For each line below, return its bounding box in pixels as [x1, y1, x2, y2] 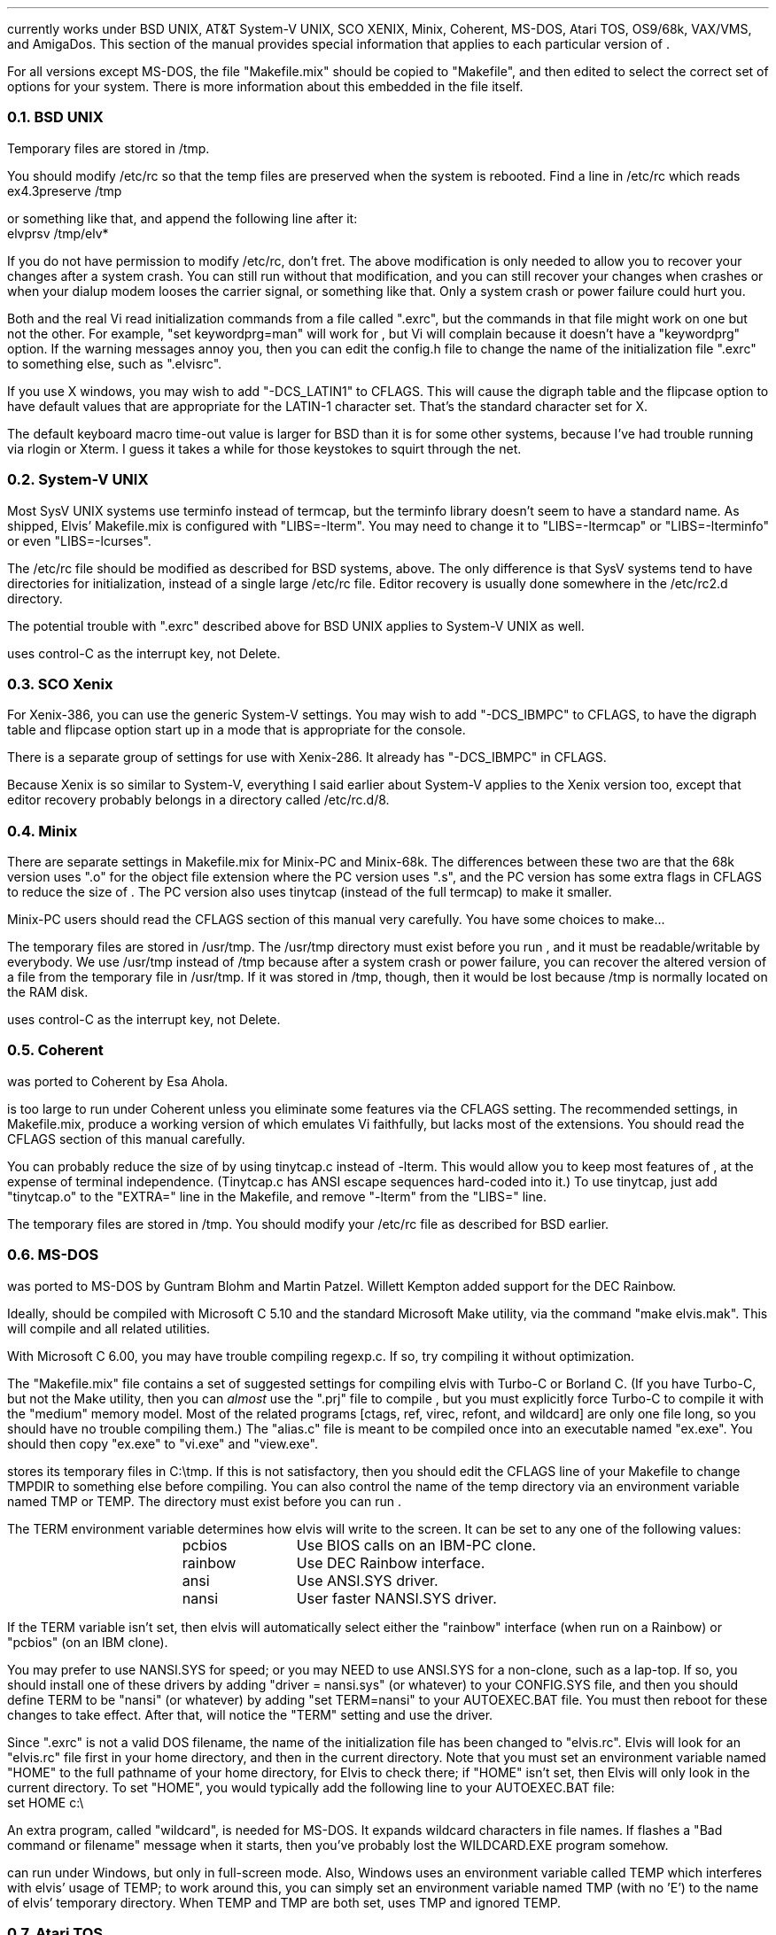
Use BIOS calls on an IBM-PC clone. [296, 1535, 537, 1554]
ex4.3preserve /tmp [7, 183, 122, 198]
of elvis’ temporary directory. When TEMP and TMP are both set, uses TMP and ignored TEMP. [7, 1894, 562, 1910]
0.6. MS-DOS [7, 1246, 99, 1264]
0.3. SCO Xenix [7, 674, 113, 693]
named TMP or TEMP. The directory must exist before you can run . [7, 1493, 401, 1509]
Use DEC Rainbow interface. [296, 1553, 485, 1572]
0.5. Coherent [7, 1041, 104, 1060]
